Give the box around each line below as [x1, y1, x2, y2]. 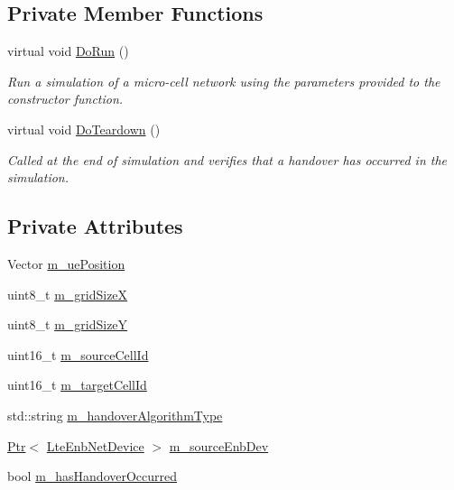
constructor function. [7, 89, 124, 108]
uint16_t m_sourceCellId [7, 345, 149, 364]
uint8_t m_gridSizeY [7, 315, 128, 334]
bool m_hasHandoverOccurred [7, 467, 178, 485]
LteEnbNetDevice [46, 436, 144, 455]
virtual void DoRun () [7, 42, 129, 60]
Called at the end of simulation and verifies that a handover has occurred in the [7, 150, 448, 169]
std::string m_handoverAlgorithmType [7, 405, 223, 424]
